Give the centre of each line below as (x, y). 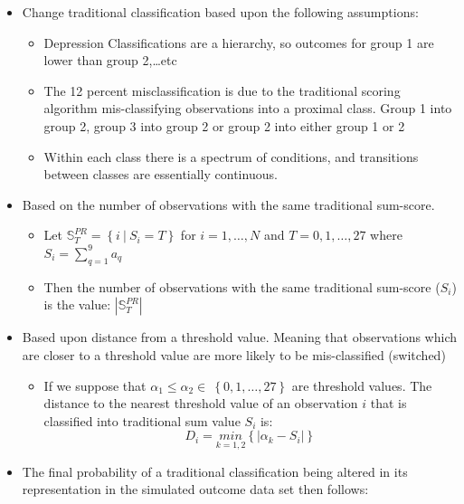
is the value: (77, 304)
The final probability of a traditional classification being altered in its (215, 471)
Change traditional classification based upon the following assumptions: (220, 12)
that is (388, 403)
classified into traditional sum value (142, 420)
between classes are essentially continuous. (161, 174)
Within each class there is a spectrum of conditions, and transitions (231, 156)
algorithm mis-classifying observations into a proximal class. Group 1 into (248, 108)
